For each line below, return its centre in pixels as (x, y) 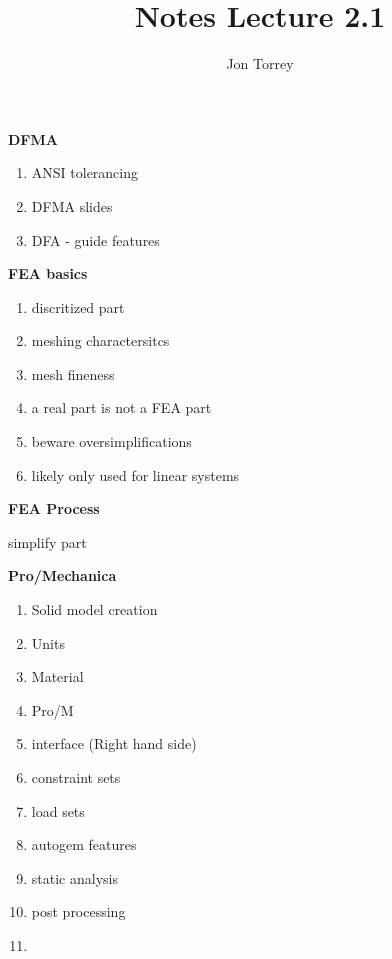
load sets (58, 810)
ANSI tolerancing (85, 172)
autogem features (84, 844)
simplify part (47, 541)
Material (57, 676)
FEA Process (54, 508)
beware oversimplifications (111, 441)
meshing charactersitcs (100, 340)
